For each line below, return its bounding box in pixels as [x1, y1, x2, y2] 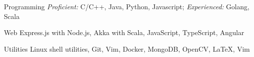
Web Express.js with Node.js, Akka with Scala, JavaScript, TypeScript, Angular [4, 27, 244, 38]
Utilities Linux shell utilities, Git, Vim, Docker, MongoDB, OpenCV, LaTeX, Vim [4, 43, 250, 54]
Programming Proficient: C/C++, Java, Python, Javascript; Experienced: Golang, [4, 1, 250, 11]
